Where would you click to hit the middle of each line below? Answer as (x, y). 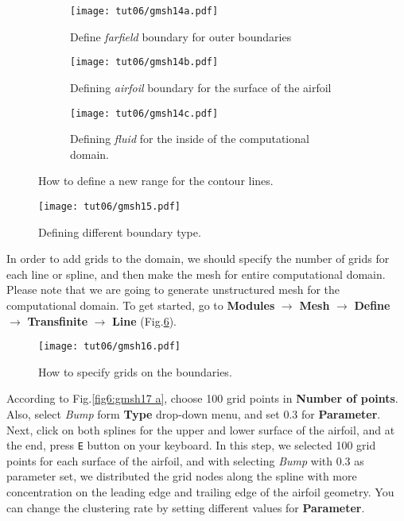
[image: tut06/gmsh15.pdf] (109, 206)
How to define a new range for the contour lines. (156, 181)
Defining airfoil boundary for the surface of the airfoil (201, 87)
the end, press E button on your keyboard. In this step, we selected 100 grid (191, 445)
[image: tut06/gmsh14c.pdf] (144, 113)
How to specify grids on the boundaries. (135, 371)
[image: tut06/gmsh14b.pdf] (144, 62)
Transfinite (58, 320)
